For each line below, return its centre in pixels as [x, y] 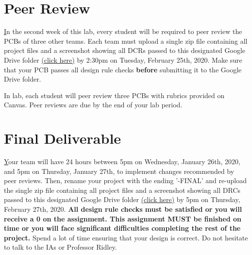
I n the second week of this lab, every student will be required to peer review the [123, 31]
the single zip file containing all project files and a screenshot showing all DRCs [122, 190]
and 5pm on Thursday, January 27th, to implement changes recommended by [119, 171]
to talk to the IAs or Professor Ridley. [60, 247]
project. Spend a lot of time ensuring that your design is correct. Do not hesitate [126, 237]
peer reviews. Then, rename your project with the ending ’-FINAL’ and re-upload [126, 180]
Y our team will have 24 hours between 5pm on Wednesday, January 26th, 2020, [122, 161]
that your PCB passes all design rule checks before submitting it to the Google [123, 69]
